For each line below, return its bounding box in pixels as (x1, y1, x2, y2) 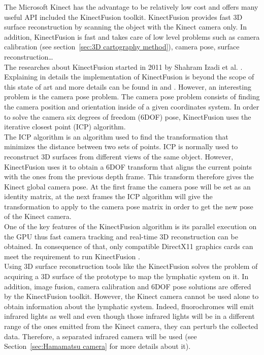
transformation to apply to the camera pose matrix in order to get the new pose (4, 201, 253, 211)
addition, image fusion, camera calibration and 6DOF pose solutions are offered (4, 281, 251, 291)
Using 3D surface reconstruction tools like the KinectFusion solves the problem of (4, 261, 258, 271)
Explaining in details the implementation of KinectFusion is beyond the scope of (4, 71, 254, 82)
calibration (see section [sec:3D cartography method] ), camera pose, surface (4, 41, 240, 52)
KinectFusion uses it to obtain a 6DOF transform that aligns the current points (4, 161, 252, 172)
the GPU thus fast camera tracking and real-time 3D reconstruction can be (4, 231, 238, 241)
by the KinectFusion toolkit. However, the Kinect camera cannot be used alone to (4, 291, 259, 302)
